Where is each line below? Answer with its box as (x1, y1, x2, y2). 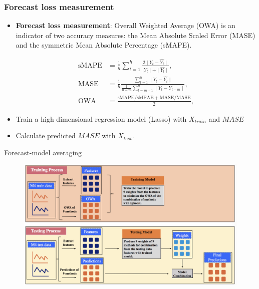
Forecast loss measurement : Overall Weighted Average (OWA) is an (16, 20, 235, 31)
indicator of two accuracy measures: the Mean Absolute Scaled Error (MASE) (16, 30, 255, 40)
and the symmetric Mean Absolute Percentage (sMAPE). (16, 40, 192, 50)
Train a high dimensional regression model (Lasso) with (16, 113, 187, 124)
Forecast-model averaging (4, 147, 82, 157)
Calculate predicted (16, 130, 76, 141)
